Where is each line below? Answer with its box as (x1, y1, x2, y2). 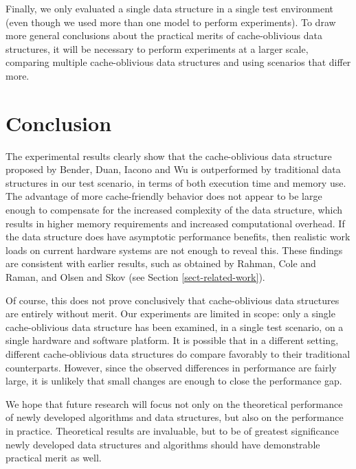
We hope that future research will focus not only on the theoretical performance (5, 396, 343, 411)
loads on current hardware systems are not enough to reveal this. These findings (5, 242, 343, 257)
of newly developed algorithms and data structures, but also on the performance (5, 410, 344, 424)
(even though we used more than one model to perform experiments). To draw (5, 14, 336, 29)
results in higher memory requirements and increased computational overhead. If (5, 216, 345, 230)
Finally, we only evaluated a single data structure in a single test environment (5, 1, 334, 15)
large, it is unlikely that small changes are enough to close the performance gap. (5, 374, 342, 388)
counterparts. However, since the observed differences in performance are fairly (5, 360, 337, 374)
